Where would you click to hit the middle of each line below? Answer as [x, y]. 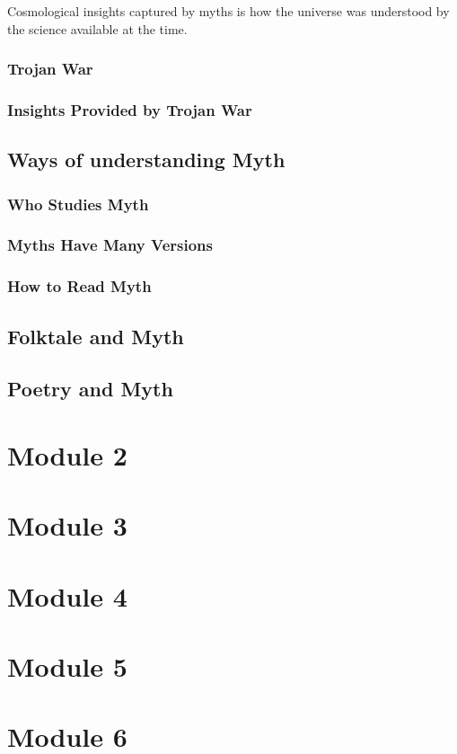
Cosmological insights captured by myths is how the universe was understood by [228, 11]
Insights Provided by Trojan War [130, 109]
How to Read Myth [79, 286]
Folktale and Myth [96, 336]
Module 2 [67, 454]
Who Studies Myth [78, 204]
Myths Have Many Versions [110, 245]
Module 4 [67, 595]
